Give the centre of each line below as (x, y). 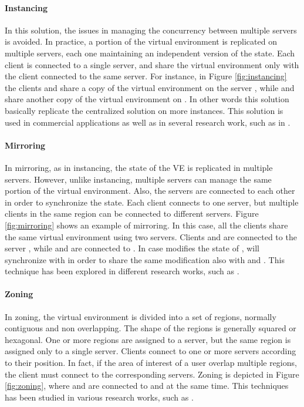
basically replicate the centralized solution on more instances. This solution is (144, 110)
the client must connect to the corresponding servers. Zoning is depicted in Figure (152, 374)
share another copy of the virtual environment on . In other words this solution (147, 99)
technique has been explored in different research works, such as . (122, 271)
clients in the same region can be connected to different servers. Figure (132, 213)
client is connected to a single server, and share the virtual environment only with (152, 64)
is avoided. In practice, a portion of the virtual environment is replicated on (141, 41)
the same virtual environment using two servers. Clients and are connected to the (151, 236)
